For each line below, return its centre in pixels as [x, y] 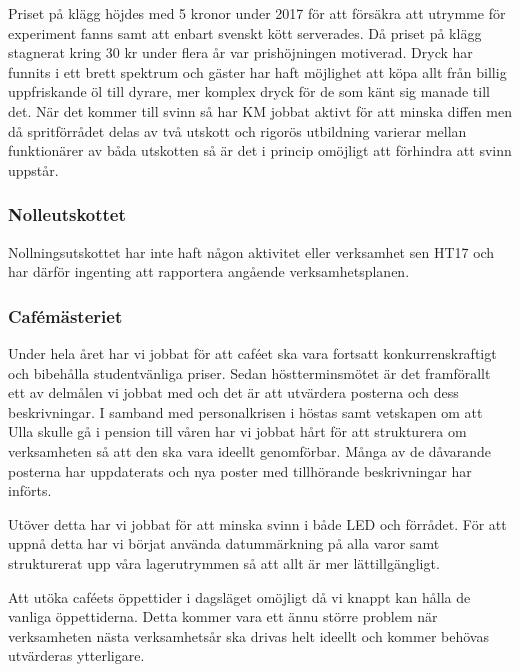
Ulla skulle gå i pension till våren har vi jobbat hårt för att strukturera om [237, 431]
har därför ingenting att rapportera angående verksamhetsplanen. [209, 271]
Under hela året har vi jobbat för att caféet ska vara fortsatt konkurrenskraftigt [252, 352]
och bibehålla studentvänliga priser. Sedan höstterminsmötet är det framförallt [249, 372]
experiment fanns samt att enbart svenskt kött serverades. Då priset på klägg [245, 32]
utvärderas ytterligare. [76, 655]
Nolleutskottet [67, 214]
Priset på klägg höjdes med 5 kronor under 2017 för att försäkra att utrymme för [257, 13]
